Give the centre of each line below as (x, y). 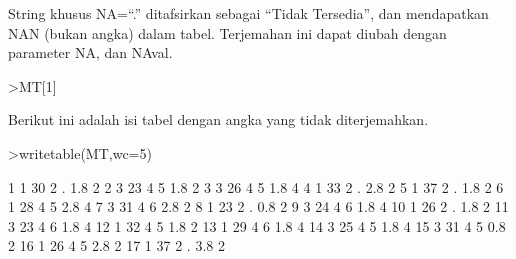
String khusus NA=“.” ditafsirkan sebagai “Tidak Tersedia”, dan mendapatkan (248, 13)
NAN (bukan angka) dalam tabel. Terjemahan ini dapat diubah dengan (227, 32)
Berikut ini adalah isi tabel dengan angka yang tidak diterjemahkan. (218, 119)
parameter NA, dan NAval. (90, 52)
